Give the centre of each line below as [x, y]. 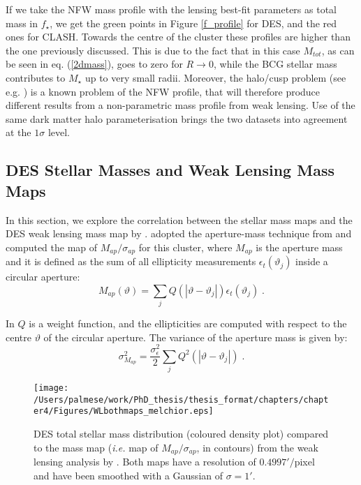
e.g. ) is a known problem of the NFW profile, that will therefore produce [163, 91]
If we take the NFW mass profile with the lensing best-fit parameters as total [171, 9]
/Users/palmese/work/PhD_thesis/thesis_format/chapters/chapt [181, 400]
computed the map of [52, 247]
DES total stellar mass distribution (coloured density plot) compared [181, 434]
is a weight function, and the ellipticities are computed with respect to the [188, 323]
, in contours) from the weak [257, 447]
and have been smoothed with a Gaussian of [128, 475]
